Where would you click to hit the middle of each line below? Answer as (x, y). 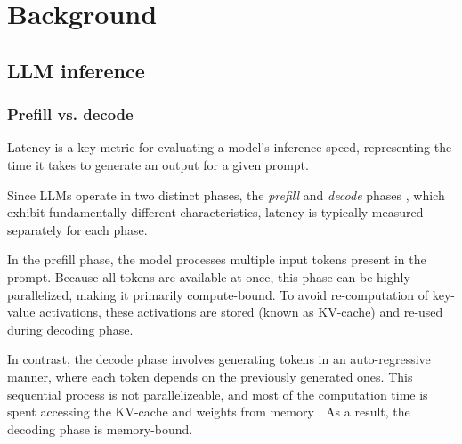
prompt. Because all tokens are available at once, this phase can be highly (209, 276)
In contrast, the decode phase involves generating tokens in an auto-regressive (219, 359)
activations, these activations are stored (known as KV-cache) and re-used (241, 312)
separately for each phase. (77, 229)
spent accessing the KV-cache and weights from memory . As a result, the (209, 412)
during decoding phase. (70, 329)
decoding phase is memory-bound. (100, 428)
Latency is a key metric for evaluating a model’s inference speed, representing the (230, 147)
